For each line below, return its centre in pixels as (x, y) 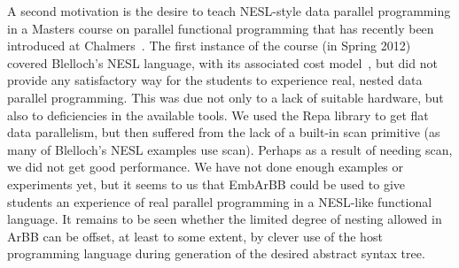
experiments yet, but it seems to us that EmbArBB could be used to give (206, 184)
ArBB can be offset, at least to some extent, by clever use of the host (195, 236)
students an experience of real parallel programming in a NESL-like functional (220, 201)
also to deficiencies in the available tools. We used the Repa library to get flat (218, 115)
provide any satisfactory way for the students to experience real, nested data (215, 80)
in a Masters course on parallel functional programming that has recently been (221, 28)
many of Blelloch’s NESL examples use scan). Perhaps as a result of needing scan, (230, 149)
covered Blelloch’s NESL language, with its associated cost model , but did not (222, 62)
